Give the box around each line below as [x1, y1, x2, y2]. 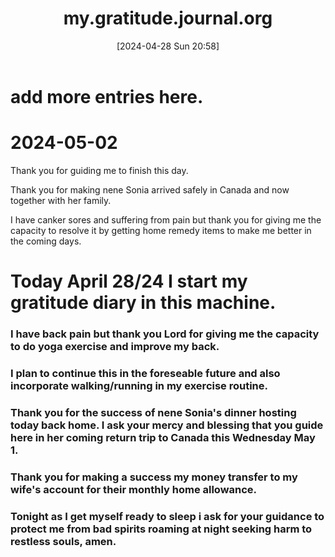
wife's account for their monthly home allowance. [10, 482, 258, 496]
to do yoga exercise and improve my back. [10, 339, 220, 353]
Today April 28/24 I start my [10, 270, 248, 293]
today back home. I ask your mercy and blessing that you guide [10, 418, 324, 432]
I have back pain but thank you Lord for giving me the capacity [10, 327, 320, 341]
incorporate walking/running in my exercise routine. [10, 378, 269, 392]
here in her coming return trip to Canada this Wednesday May [10, 430, 316, 444]
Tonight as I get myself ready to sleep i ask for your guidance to [10, 509, 325, 523]
